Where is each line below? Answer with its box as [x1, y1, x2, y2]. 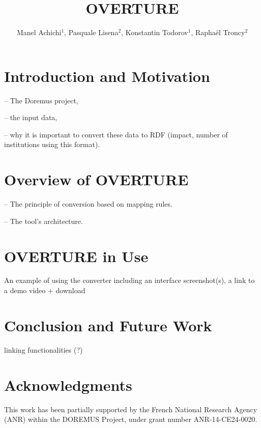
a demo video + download [4, 285, 85, 296]
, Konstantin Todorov [121, 27, 188, 38]
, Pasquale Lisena [64, 27, 119, 38]
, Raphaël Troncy [191, 27, 245, 38]
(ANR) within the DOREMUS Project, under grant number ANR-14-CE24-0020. [4, 414, 257, 424]
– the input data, [4, 112, 57, 123]
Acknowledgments [4, 374, 132, 395]
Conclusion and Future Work [4, 315, 212, 335]
